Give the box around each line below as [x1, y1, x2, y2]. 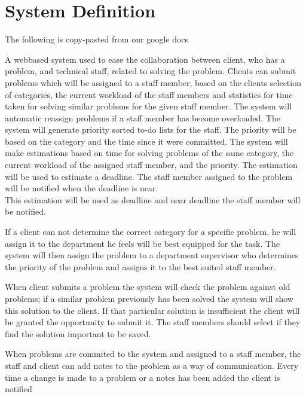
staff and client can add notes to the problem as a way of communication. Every [5, 359, 299, 371]
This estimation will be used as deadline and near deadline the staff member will [5, 193, 301, 206]
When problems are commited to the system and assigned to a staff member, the [5, 347, 301, 360]
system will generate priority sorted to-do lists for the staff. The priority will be [5, 123, 296, 136]
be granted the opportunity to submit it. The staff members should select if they [5, 316, 301, 328]
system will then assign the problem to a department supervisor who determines [5, 249, 299, 261]
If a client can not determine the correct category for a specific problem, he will [5, 225, 296, 238]
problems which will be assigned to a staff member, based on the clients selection [5, 76, 301, 88]
